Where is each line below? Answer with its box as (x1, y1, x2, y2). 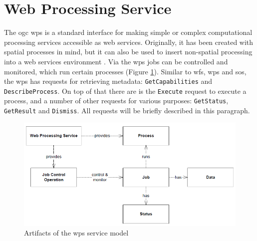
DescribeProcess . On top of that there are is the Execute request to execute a (4, 85, 247, 96)
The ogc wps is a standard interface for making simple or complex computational (4, 27, 253, 37)
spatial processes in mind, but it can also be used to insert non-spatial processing (4, 46, 253, 57)
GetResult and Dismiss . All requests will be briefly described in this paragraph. (4, 105, 250, 116)
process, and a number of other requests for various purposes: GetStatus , (4, 95, 229, 106)
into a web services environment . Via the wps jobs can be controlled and (4, 56, 228, 66)
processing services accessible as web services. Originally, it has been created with (4, 36, 254, 47)
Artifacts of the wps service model (24, 228, 129, 238)
